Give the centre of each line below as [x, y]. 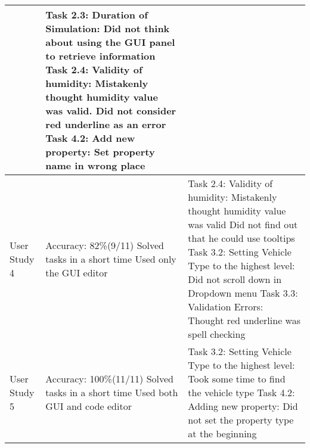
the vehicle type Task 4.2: [241, 392]
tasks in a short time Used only [111, 259]
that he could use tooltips [241, 238]
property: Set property [100, 152]
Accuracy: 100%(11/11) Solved [110, 379]
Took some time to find [237, 379]
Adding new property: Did [243, 406]
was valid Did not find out [243, 224]
